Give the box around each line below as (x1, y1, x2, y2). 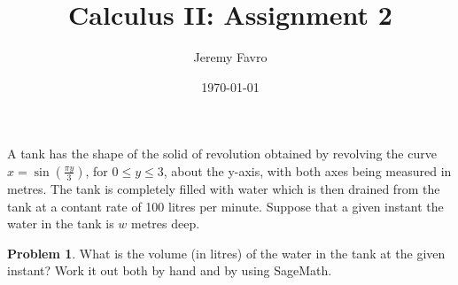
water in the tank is (7, 214, 114, 233)
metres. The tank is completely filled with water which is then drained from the (7, 179, 440, 197)
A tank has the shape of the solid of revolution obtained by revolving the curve (7, 144, 437, 163)
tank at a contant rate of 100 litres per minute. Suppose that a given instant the (7, 196, 444, 215)
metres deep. (131, 214, 200, 233)
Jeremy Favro (193, 48, 268, 66)
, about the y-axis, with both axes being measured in (163, 161, 452, 180)
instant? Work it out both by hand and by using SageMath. (7, 261, 332, 280)
